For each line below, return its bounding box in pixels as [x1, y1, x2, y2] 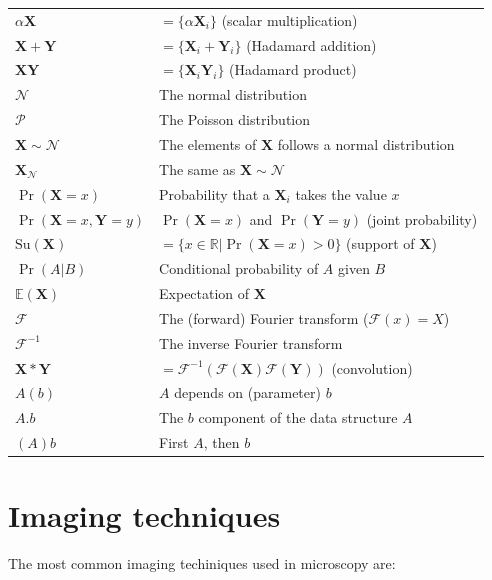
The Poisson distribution [159, 109, 311, 130]
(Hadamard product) [229, 59, 357, 80]
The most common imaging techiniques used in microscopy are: [8, 553, 396, 574]
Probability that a [159, 183, 270, 204]
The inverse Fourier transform [159, 332, 343, 353]
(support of [346, 233, 415, 254]
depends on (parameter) [174, 382, 321, 403]
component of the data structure [198, 407, 398, 428]
